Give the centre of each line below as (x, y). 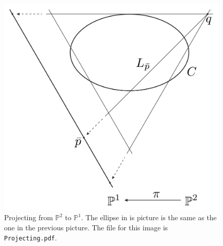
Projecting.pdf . (31, 237)
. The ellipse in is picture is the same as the (149, 217)
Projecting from (29, 217)
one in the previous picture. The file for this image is (86, 228)
